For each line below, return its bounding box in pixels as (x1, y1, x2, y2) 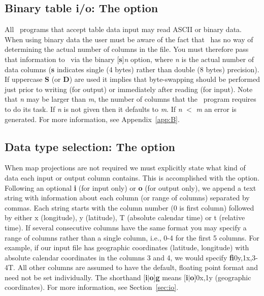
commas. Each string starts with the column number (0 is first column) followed (5, 202, 254, 213)
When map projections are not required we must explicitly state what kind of (5, 162, 246, 173)
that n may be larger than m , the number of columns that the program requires (5, 94, 256, 104)
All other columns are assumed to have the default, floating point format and (17, 262, 258, 273)
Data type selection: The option (5, 138, 175, 154)
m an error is (196, 103, 237, 114)
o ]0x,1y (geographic (190, 272, 251, 282)
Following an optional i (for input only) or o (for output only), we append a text (5, 182, 256, 193)
